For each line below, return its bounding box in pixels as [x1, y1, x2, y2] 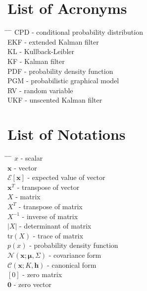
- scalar [20, 153, 43, 163]
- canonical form [47, 259, 97, 270]
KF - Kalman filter [7, 56, 65, 66]
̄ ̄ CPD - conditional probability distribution [7, 27, 143, 37]
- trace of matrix [33, 230, 83, 240]
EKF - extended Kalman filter [7, 36, 99, 47]
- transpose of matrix [18, 201, 83, 211]
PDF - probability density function [7, 65, 113, 76]
